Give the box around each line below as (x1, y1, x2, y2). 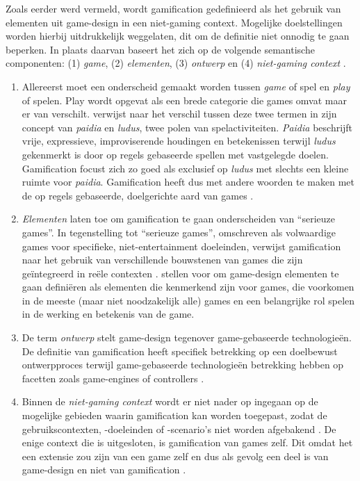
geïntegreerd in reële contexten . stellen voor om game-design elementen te (22, 266, 339, 280)
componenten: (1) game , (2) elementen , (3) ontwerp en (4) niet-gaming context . (6, 56, 346, 70)
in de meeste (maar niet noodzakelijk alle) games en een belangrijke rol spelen (22, 293, 355, 307)
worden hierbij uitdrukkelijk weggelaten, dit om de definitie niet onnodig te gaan (6, 28, 350, 43)
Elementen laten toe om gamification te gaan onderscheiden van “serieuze (22, 211, 335, 226)
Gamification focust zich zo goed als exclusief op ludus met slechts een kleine (22, 161, 349, 175)
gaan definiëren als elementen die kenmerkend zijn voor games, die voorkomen (22, 279, 354, 294)
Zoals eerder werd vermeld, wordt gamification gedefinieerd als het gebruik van (6, 1, 341, 15)
